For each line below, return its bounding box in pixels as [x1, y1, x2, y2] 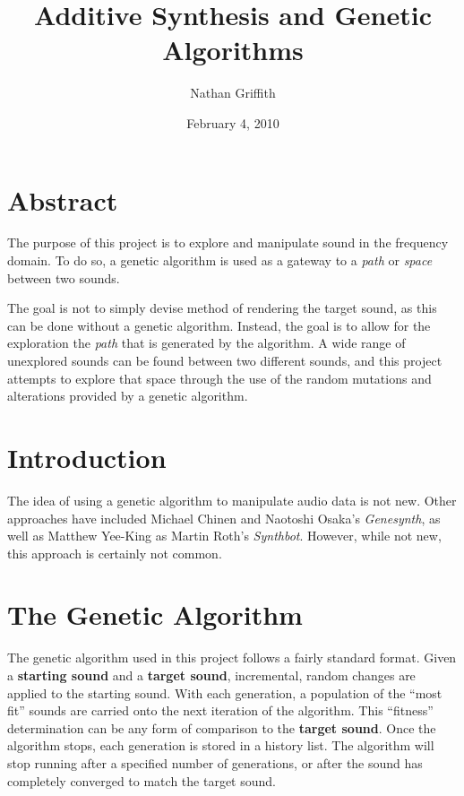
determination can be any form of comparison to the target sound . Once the [7, 718, 436, 737]
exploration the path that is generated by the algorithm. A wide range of [7, 333, 406, 352]
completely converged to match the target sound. [7, 771, 276, 790]
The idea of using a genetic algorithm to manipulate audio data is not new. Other [7, 490, 457, 509]
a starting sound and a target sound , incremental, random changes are [7, 666, 416, 684]
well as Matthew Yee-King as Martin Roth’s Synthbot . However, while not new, [7, 526, 442, 545]
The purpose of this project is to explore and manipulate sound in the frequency [7, 233, 449, 252]
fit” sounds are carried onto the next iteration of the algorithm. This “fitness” [7, 701, 434, 720]
